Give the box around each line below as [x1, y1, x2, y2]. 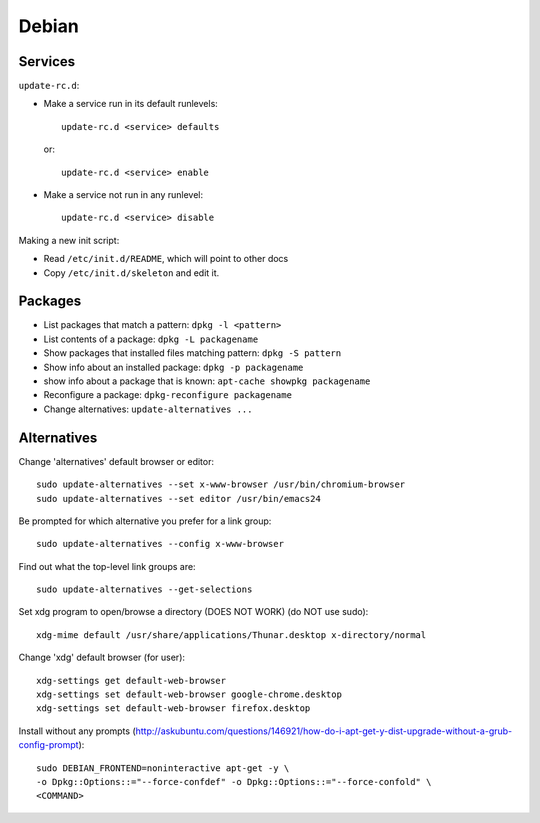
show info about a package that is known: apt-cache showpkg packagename [43, 375, 371, 387]
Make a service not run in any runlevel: [43, 189, 204, 201]
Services [18, 53, 76, 70]
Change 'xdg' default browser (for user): [18, 651, 185, 664]
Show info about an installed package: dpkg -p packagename [43, 361, 304, 373]
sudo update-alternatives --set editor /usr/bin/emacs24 [36, 493, 322, 504]
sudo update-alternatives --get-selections [36, 584, 253, 595]
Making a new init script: [18, 234, 120, 246]
